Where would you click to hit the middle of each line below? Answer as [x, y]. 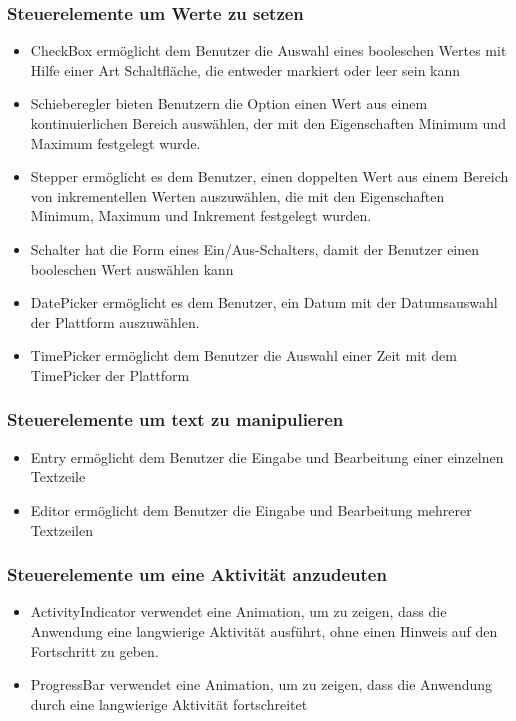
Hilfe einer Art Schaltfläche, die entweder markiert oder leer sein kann [245, 69]
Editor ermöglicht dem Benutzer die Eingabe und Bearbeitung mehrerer [251, 509]
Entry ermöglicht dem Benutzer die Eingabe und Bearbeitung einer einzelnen [267, 456]
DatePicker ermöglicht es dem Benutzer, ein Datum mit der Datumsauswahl [264, 302]
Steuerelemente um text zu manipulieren [175, 419]
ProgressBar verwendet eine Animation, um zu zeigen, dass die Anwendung [261, 684]
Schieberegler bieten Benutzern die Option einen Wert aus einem [229, 103]
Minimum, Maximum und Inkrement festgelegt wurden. [201, 215]
